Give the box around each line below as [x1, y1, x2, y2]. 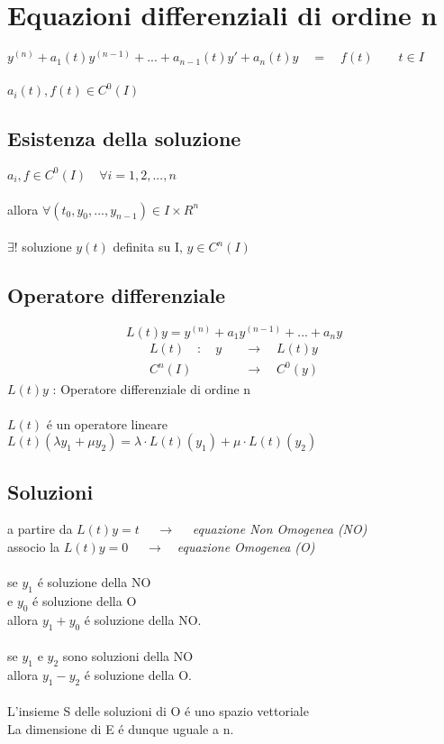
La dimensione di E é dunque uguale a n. [7, 720, 234, 739]
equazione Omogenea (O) [177, 537, 315, 556]
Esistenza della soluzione [7, 124, 241, 152]
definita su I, [113, 237, 183, 256]
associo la [7, 537, 60, 556]
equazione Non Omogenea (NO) [192, 519, 367, 538]
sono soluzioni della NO [62, 647, 194, 666]
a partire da [7, 519, 73, 538]
